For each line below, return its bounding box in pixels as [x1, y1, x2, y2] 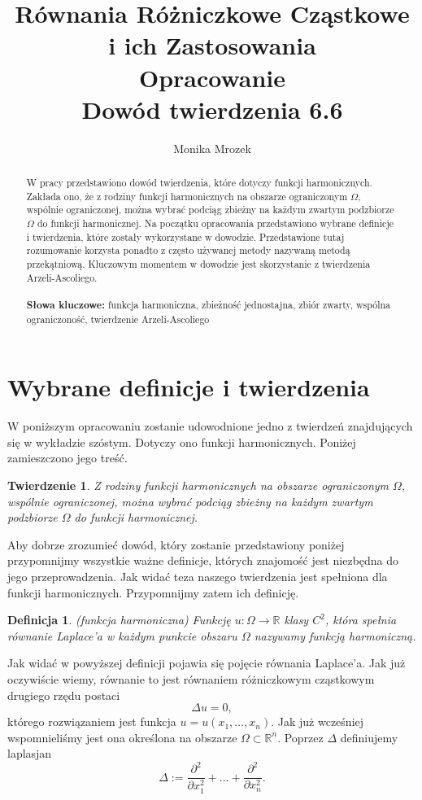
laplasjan [7, 745, 52, 762]
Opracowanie [138, 60, 286, 94]
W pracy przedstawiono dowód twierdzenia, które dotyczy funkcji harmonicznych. [26, 176, 372, 190]
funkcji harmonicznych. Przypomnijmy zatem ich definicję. [7, 584, 299, 601]
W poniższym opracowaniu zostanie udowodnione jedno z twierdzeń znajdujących [7, 417, 413, 435]
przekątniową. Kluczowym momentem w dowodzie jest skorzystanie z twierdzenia [26, 257, 371, 271]
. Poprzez [277, 728, 324, 745]
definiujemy [340, 728, 398, 745]
